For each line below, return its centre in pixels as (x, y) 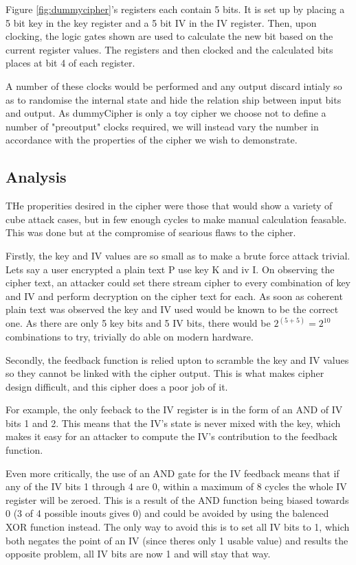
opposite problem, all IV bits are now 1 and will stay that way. (138, 554)
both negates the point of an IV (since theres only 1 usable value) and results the (177, 540)
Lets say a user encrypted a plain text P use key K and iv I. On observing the (170, 269)
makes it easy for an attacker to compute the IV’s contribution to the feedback (171, 436)
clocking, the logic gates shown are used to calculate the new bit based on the (169, 36)
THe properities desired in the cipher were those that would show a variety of (169, 206)
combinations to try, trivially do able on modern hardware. (130, 336)
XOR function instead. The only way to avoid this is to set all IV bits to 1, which (178, 527)
